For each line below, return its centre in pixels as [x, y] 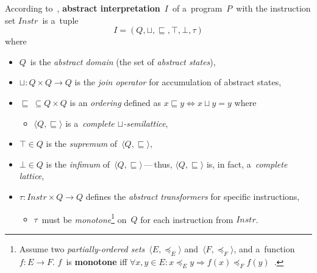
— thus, [158, 164]
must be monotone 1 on [84, 218]
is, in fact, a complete [247, 164]
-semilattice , [146, 123]
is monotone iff [97, 261]
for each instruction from [187, 219]
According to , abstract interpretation [83, 8]
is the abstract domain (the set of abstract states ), [123, 61]
